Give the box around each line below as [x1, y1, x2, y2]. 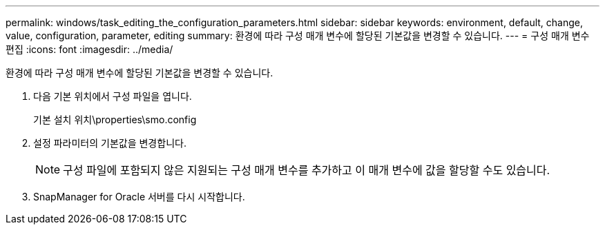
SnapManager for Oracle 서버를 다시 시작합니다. [33, 191, 245, 202]
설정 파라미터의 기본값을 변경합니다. [33, 137, 186, 149]
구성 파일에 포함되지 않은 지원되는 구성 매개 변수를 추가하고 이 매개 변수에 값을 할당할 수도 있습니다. [63, 163, 550, 177]
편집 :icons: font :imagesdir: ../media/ [6, 43, 173, 55]
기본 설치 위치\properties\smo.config [33, 114, 197, 125]
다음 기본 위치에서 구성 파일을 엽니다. [33, 90, 192, 102]
